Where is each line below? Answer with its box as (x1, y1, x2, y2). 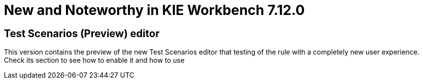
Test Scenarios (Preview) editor (4, 27, 160, 40)
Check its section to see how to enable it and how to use (4, 56, 185, 65)
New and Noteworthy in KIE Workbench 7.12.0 (4, 2, 305, 18)
